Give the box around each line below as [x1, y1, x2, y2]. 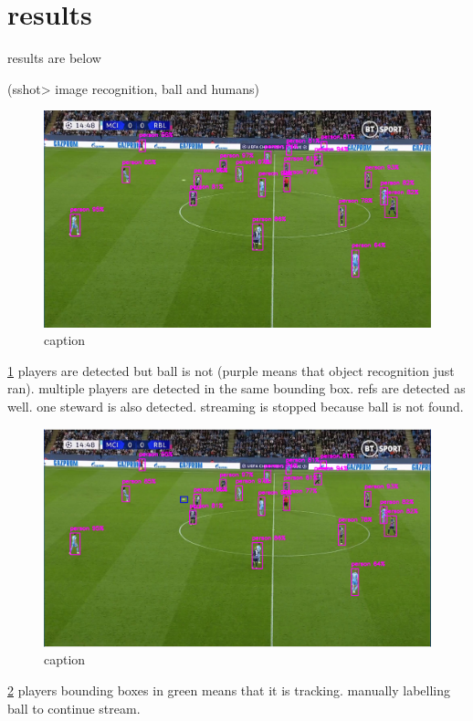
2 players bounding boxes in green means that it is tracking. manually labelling [7, 681, 451, 700]
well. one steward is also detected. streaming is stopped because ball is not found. [7, 396, 464, 415]
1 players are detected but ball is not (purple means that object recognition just [7, 360, 455, 380]
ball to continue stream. [7, 698, 141, 717]
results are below [7, 48, 101, 68]
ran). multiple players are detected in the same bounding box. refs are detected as [7, 379, 466, 398]
